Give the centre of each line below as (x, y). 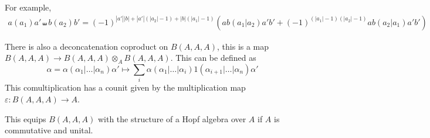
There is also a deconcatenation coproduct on (87, 46)
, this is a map (243, 46)
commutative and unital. (49, 130)
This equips (26, 118)
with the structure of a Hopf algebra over (172, 118)
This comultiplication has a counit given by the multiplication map (125, 87)
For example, (28, 7)
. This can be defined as (213, 58)
